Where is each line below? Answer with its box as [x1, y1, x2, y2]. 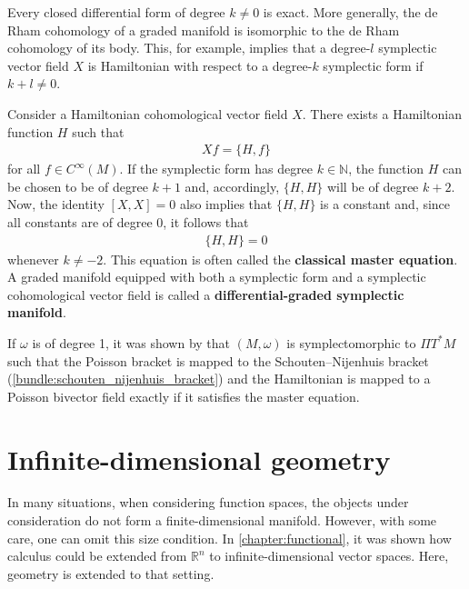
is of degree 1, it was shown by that [32, 333, 231, 352]
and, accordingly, [185, 176, 280, 195]
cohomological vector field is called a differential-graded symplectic [7, 285, 404, 304]
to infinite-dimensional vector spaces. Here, [209, 546, 449, 565]
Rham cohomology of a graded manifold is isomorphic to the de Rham [7, 20, 400, 39]
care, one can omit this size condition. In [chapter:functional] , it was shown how [7, 528, 452, 547]
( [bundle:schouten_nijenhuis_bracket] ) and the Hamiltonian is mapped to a [7, 369, 431, 388]
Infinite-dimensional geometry [7, 440, 391, 477]
